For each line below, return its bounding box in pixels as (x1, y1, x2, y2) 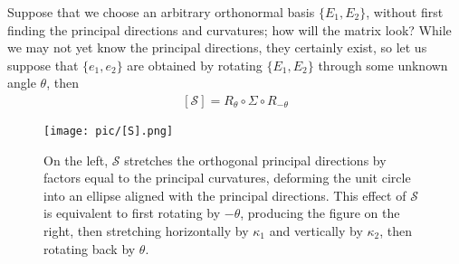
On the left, (43, 150, 109, 169)
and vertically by (269, 222, 363, 240)
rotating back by (43, 239, 136, 258)
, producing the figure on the (240, 203, 400, 222)
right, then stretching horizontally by (43, 222, 249, 240)
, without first (366, 3, 444, 21)
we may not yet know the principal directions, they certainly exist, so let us (7, 38, 427, 57)
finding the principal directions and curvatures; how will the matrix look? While (7, 20, 452, 39)
